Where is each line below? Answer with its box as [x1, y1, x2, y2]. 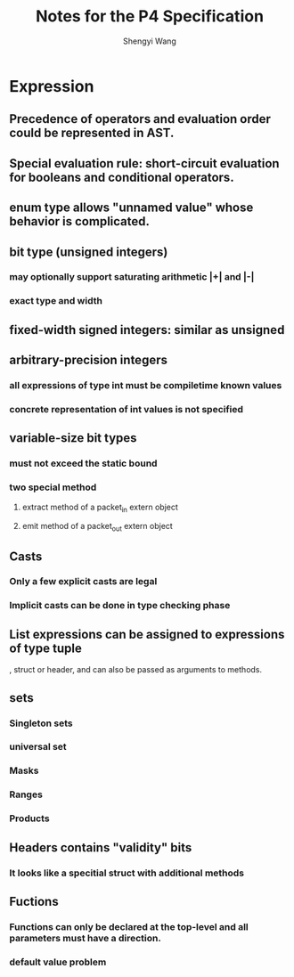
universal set [9, 741, 67, 753]
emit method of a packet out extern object [21, 521, 174, 533]
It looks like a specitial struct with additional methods [9, 867, 245, 879]
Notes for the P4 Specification [35, 6, 265, 27]
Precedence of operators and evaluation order [9, 111, 272, 126]
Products [9, 812, 51, 825]
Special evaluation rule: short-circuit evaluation [9, 156, 280, 171]
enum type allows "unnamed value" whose [9, 200, 254, 216]
